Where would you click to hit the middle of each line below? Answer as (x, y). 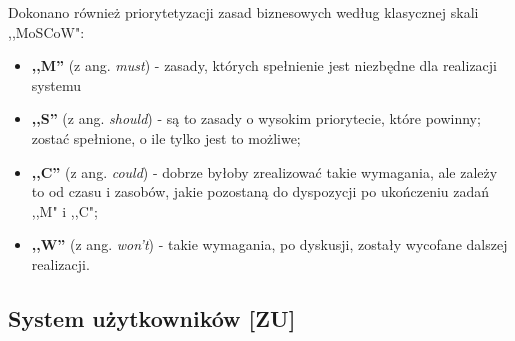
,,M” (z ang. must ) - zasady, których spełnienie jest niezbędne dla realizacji (264, 65)
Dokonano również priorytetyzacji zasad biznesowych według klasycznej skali (243, 12)
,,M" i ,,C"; (64, 210)
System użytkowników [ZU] (152, 317)
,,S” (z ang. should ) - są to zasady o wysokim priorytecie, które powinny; (256, 118)
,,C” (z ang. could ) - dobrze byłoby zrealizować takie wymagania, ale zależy (264, 171)
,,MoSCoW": (46, 31)
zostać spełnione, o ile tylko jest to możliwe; (166, 137)
